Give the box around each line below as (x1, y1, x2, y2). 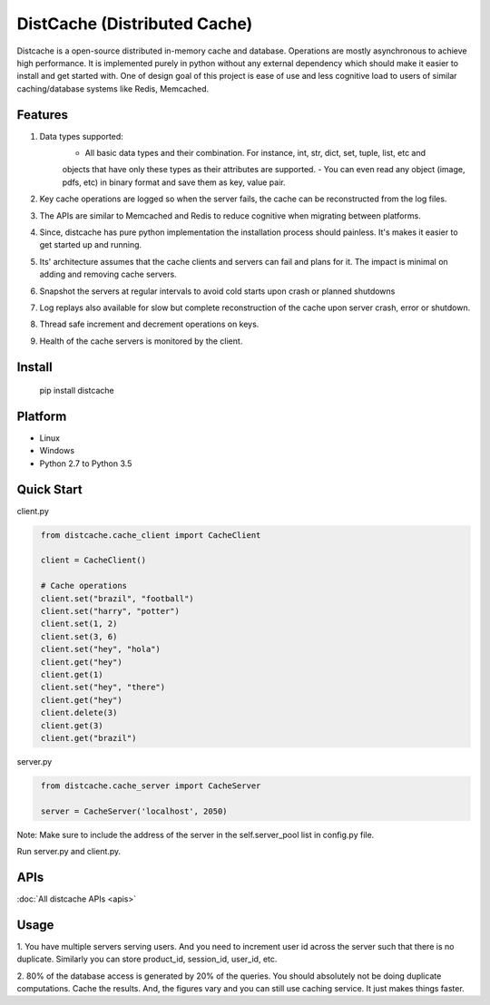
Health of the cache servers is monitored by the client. (39, 336, 243, 346)
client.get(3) (41, 720, 103, 730)
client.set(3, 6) (41, 631, 118, 641)
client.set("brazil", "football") (41, 593, 194, 603)
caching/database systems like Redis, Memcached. (16, 83, 210, 94)
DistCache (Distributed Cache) (16, 14, 253, 34)
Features (16, 107, 68, 122)
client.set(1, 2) (41, 619, 118, 629)
